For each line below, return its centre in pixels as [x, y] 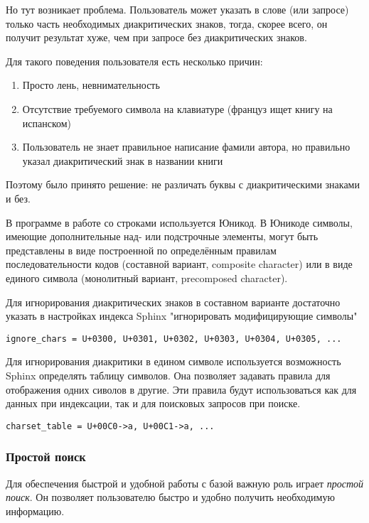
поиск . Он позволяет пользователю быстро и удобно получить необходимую [170, 497]
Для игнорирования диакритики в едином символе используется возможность [173, 361]
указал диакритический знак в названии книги [123, 160]
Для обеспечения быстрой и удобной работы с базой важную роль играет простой [185, 483]
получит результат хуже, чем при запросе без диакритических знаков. [156, 37]
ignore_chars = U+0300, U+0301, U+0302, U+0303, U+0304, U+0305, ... [174, 339]
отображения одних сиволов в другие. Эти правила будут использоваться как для [181, 389]
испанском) [47, 123]
